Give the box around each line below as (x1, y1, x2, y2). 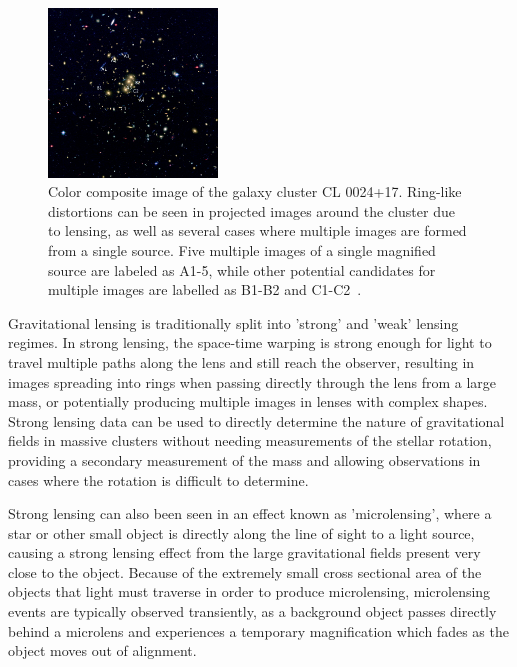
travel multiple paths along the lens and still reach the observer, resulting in (8, 351, 475, 372)
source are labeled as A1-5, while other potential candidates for (48, 259, 436, 280)
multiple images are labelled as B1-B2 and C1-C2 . (48, 279, 362, 300)
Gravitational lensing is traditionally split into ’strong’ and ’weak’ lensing (8, 312, 459, 333)
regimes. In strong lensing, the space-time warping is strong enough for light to (8, 332, 492, 353)
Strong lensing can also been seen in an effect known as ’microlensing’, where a (8, 503, 492, 524)
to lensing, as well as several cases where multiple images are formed (48, 220, 467, 241)
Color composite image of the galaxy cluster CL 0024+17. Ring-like (48, 181, 462, 202)
